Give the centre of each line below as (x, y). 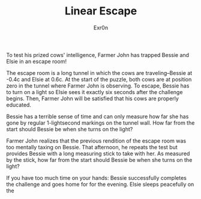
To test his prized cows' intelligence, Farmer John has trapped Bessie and (98, 55)
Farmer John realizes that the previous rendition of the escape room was (96, 141)
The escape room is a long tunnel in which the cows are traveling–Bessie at (99, 73)
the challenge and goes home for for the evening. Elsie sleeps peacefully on (100, 184)
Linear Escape (101, 11)
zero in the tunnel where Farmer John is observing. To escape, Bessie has (98, 86)
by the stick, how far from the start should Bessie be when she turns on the (99, 159)
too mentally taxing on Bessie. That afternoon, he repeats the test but (92, 147)
